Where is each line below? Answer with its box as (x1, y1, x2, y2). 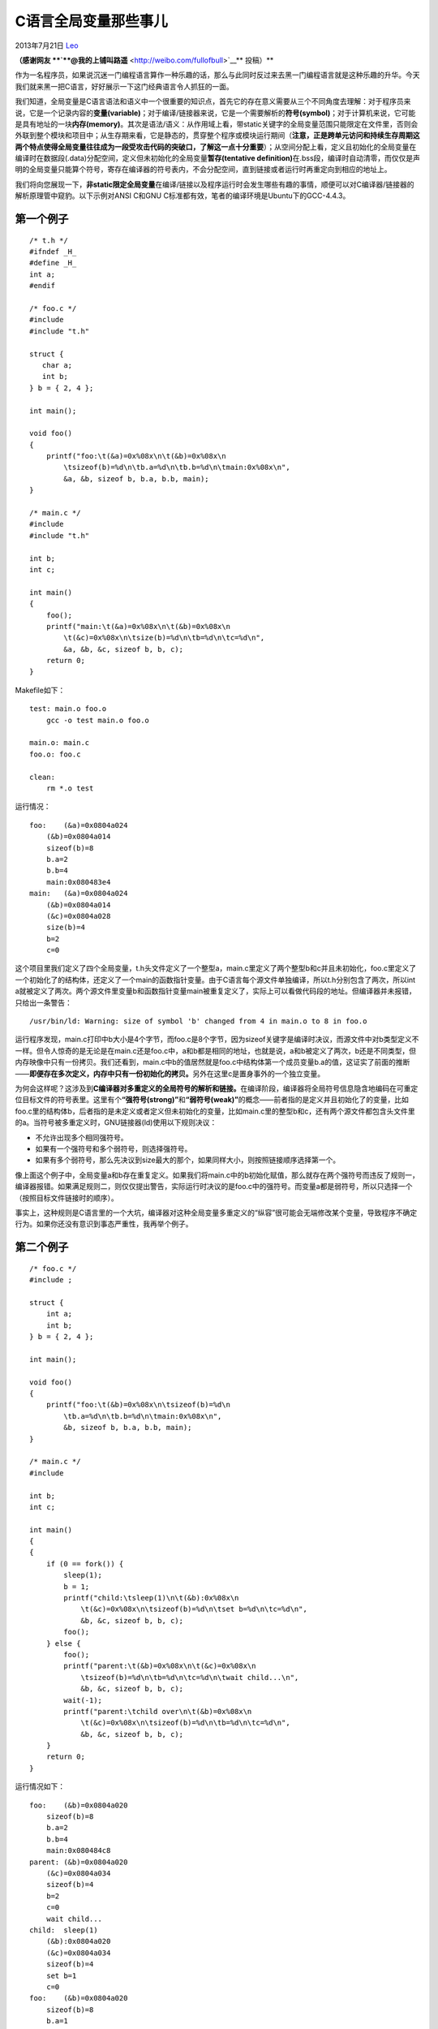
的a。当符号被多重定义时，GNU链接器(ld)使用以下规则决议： (15, 1118, 217, 1127)
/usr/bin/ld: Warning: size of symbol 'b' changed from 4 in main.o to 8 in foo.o (29, 1017, 367, 1026)
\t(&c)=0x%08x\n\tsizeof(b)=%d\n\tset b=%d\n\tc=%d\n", (80, 1605, 307, 1614)
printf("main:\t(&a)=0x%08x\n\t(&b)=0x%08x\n (45, 622, 231, 631)
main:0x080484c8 (45, 1846, 111, 1855)
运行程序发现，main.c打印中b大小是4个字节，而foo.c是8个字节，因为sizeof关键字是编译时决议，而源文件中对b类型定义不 (15, 1035, 419, 1045)
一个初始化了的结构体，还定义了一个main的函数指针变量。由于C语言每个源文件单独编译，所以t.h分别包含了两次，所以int (15, 975, 416, 984)
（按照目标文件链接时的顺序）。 (15, 1193, 118, 1203)
